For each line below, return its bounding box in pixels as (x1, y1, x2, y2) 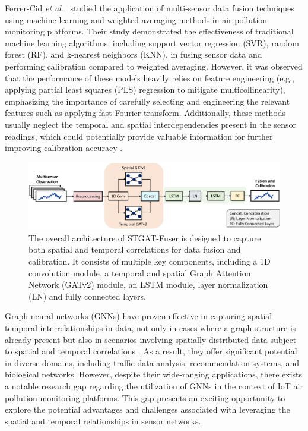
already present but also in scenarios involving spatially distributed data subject (5, 333, 297, 345)
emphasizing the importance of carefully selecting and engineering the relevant (5, 95, 290, 107)
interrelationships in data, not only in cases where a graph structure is (40, 322, 296, 334)
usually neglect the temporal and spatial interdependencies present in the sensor (5, 118, 297, 130)
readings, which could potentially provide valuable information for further (5, 130, 273, 142)
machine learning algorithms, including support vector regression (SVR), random (5, 36, 299, 49)
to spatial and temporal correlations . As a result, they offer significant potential (5, 345, 297, 357)
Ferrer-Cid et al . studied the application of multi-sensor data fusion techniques (5, 2, 294, 14)
